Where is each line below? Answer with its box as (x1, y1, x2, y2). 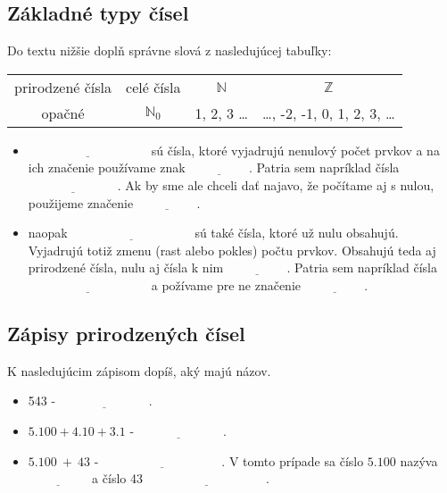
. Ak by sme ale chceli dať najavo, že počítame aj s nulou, (117, 175, 435, 194)
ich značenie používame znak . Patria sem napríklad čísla (28, 158, 400, 177)
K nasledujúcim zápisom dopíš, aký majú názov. (7, 361, 271, 380)
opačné (41, 102, 85, 123)
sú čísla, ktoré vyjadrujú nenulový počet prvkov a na (151, 140, 440, 159)
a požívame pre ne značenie (151, 275, 302, 294)
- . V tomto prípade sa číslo (94, 451, 364, 470)
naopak (28, 223, 68, 242)
